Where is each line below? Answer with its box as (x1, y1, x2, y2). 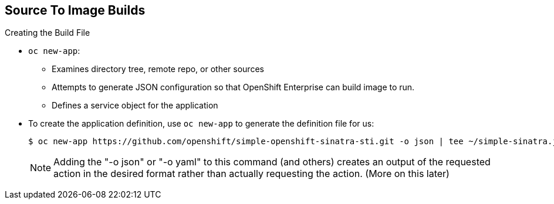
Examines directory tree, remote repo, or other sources (52, 64, 264, 74)
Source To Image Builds (5, 3, 146, 18)
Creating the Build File (5, 28, 90, 38)
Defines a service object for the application (52, 100, 218, 111)
